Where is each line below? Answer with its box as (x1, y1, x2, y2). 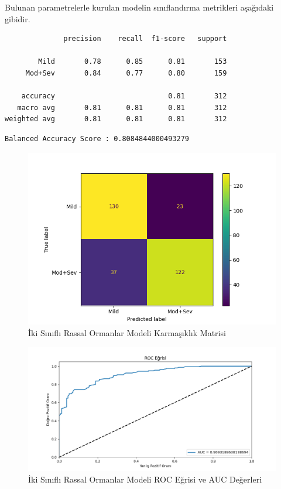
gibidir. (5, 12, 30, 25)
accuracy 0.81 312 (21, 92, 227, 101)
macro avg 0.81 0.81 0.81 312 (17, 103, 227, 112)
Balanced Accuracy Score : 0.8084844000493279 (5, 134, 189, 143)
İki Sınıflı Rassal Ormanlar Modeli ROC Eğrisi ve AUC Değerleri (28, 473, 262, 485)
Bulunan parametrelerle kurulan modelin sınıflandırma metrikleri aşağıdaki (5, 1, 274, 13)
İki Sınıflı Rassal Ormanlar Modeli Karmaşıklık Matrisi (28, 326, 226, 338)
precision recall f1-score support (63, 35, 227, 43)
